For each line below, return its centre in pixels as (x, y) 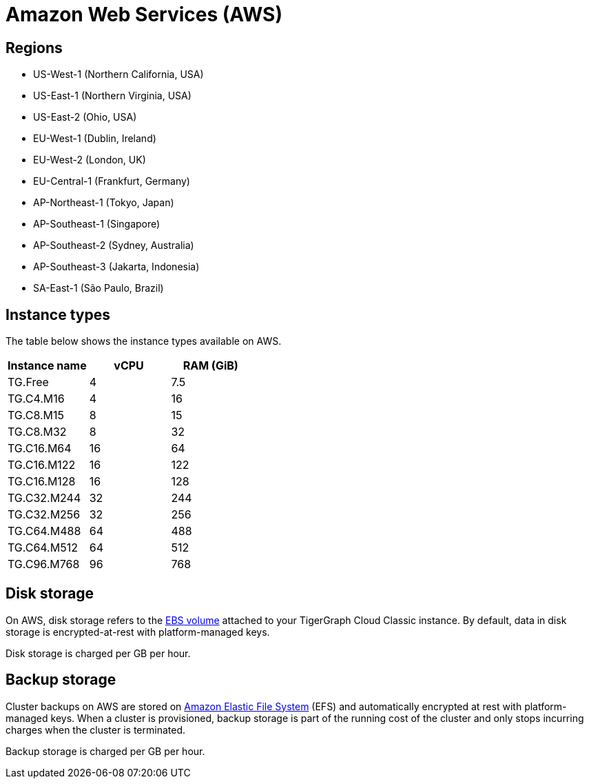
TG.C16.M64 (40, 449)
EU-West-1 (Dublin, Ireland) (95, 139)
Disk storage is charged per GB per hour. (98, 653)
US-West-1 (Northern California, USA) (118, 74)
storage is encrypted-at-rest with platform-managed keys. (138, 632)
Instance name (47, 366)
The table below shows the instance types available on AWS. (144, 341)
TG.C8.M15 (36, 415)
